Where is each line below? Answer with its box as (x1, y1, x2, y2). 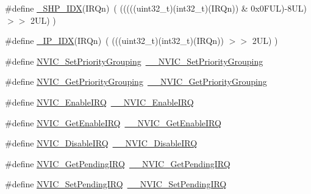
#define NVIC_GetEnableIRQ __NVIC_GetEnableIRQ (5, 116, 221, 129)
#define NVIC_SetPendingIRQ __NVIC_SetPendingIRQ (5, 178, 227, 190)
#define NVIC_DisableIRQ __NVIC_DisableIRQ (5, 137, 198, 149)
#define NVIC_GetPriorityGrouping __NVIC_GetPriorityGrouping (5, 75, 267, 88)
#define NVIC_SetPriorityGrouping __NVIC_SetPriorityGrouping (5, 54, 263, 67)
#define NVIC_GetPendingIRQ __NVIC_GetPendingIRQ (5, 157, 231, 170)
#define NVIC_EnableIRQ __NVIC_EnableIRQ (5, 95, 194, 108)
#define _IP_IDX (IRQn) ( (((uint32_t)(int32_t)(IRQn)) (5, 34, 224, 47)
